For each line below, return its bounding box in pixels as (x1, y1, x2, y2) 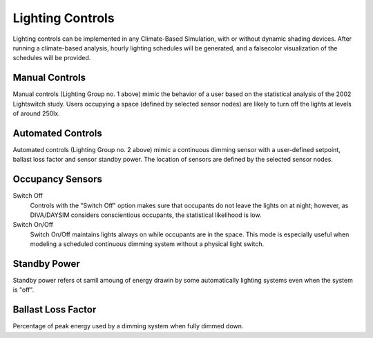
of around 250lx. (12, 109, 60, 118)
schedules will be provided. (12, 54, 91, 62)
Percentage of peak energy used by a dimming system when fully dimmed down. (12, 322, 244, 330)
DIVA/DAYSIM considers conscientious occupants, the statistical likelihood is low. (30, 211, 262, 219)
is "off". (12, 285, 35, 294)
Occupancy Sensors (12, 173, 103, 185)
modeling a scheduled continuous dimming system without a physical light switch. (30, 240, 265, 248)
